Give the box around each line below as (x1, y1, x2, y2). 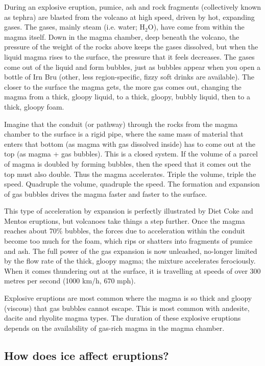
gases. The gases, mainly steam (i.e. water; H (4, 21, 146, 32)
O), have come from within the (148, 21, 245, 32)
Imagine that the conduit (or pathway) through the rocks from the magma (4, 118, 238, 129)
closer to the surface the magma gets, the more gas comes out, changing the (4, 81, 242, 92)
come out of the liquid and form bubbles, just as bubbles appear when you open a (4, 61, 261, 72)
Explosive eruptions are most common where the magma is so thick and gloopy (4, 293, 252, 303)
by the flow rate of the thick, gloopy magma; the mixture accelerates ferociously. (4, 255, 256, 266)
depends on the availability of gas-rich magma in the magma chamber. (4, 322, 225, 333)
